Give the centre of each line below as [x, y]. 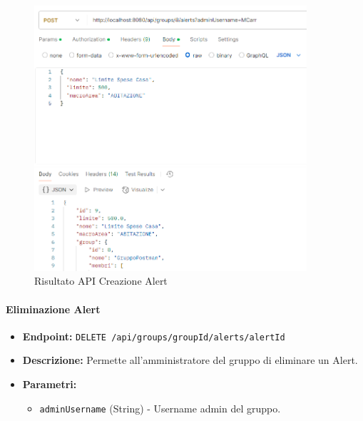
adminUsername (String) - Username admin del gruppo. [160, 408]
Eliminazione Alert [53, 309]
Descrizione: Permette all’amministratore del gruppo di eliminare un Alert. [190, 360]
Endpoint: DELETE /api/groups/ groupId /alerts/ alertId [154, 336]
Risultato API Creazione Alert [101, 281]
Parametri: [50, 384]
